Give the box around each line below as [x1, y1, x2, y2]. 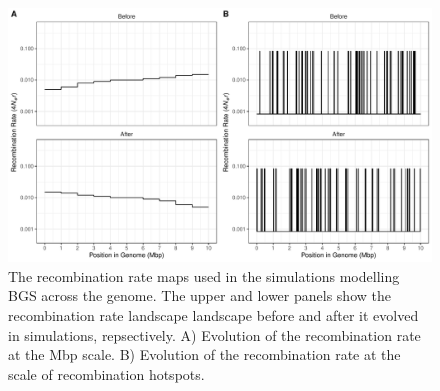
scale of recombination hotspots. [8, 363, 205, 384]
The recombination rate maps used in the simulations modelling [8, 265, 400, 286]
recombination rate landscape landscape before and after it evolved [8, 305, 419, 326]
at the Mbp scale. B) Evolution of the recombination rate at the [8, 344, 401, 365]
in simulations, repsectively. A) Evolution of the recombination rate [8, 324, 421, 345]
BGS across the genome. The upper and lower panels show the [8, 285, 391, 306]
